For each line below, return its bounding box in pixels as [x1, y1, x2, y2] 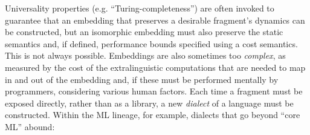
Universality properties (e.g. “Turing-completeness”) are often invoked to [5, 2, 274, 14]
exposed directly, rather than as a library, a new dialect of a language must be [5, 96, 294, 109]
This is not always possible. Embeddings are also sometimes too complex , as [5, 49, 286, 62]
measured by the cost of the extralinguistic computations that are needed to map [5, 61, 306, 73]
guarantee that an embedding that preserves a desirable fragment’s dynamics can [5, 13, 305, 26]
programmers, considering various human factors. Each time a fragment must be [5, 85, 303, 97]
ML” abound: [5, 120, 55, 133]
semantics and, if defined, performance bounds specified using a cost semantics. [5, 37, 298, 50]
